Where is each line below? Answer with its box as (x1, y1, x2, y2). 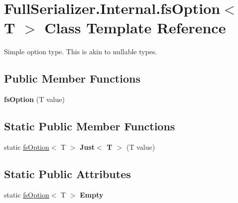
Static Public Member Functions (4, 118, 175, 134)
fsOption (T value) (4, 94, 65, 104)
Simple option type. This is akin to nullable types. (4, 46, 157, 57)
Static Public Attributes (4, 166, 131, 181)
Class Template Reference (44, 17, 226, 38)
